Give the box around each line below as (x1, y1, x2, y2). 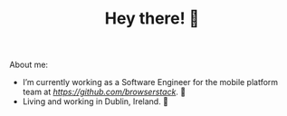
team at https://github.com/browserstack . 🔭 (22, 86, 187, 98)
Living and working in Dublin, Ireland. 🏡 (22, 96, 169, 107)
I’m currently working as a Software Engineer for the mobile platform (22, 77, 279, 88)
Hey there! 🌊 (104, 8, 200, 29)
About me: (9, 59, 48, 71)
